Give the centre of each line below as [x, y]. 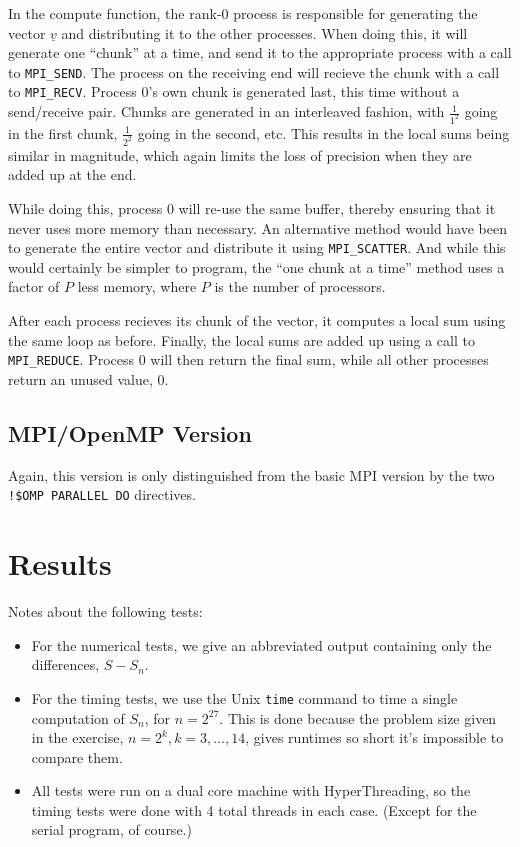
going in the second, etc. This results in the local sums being [323, 132]
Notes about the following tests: [105, 611]
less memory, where [137, 286]
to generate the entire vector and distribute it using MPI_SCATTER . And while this [257, 247]
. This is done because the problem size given [358, 717]
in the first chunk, [63, 132]
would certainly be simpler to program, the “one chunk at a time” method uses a [256, 266]
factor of [34, 286]
